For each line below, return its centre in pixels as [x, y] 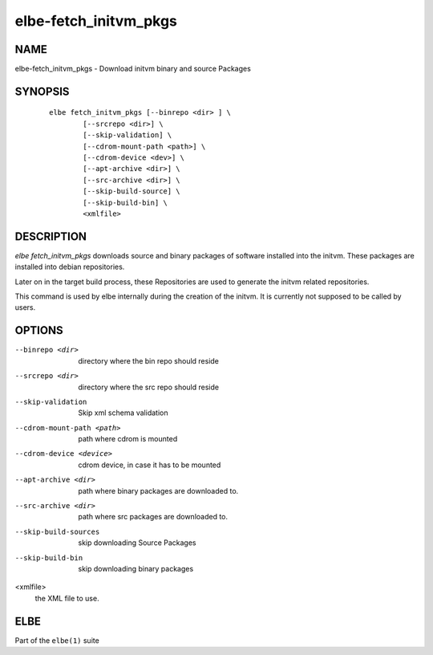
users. [25, 307]
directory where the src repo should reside [149, 387]
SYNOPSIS [42, 91]
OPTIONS [39, 330]
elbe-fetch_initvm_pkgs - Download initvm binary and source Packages [133, 69]
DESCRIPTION [51, 236]
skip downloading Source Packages [137, 543]
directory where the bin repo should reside [149, 360]
